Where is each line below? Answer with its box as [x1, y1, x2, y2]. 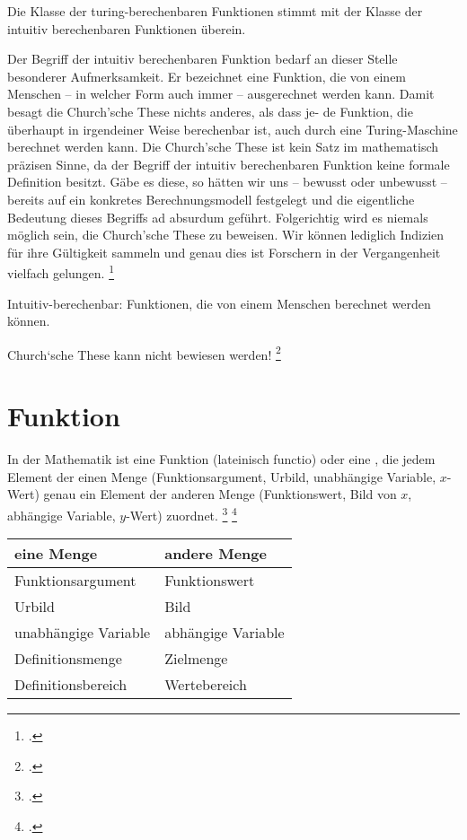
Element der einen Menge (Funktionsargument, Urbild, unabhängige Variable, [7, 467, 436, 486]
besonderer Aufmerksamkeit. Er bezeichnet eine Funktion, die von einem [7, 66, 407, 85]
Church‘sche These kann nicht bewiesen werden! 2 [7, 342, 281, 363]
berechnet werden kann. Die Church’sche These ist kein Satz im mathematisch [7, 137, 439, 156]
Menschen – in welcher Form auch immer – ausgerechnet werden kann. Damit [7, 84, 435, 103]
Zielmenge [164, 648, 228, 669]
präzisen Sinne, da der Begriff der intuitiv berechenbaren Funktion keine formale [7, 154, 450, 173]
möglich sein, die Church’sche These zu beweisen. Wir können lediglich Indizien [7, 225, 445, 244]
